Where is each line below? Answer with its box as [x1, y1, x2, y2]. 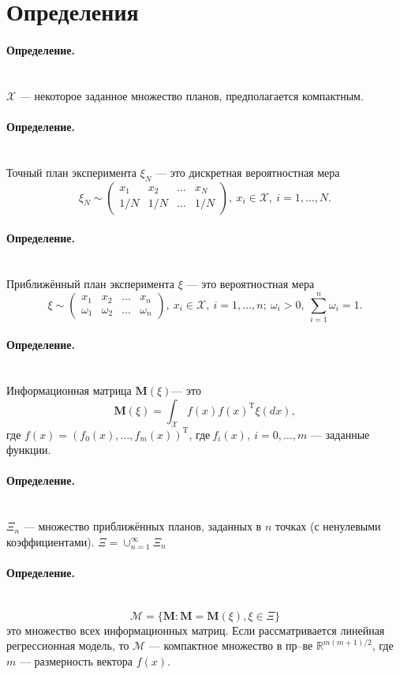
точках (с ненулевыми [275, 518, 381, 534]
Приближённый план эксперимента [6, 275, 175, 291]
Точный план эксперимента [6, 163, 137, 180]
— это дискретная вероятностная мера [155, 163, 340, 180]
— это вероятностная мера [186, 275, 315, 291]
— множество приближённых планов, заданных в [23, 518, 262, 534]
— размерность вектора [19, 652, 133, 669]
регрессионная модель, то [6, 637, 129, 654]
